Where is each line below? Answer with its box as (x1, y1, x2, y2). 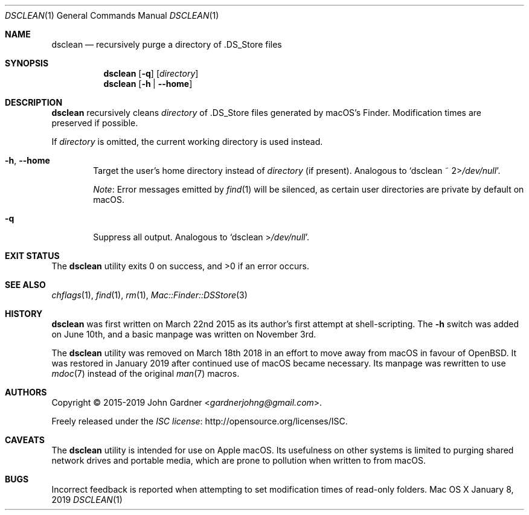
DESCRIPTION (5, 97, 63, 107)
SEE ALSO (5, 280, 46, 290)
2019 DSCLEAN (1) (51, 494, 123, 505)
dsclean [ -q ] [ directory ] (103, 68, 199, 78)
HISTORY (5, 309, 43, 319)
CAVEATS (5, 435, 45, 445)
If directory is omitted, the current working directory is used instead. (51, 136, 323, 147)
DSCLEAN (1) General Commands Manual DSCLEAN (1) (5, 10, 219, 21)
